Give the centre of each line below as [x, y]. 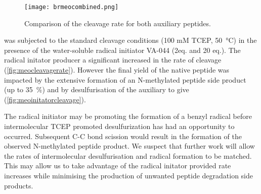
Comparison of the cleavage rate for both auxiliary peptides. [118, 23]
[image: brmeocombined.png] [72, 7]
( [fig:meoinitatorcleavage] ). [45, 99]
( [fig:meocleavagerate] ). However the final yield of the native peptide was [117, 70]
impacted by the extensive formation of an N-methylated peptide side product [125, 79]
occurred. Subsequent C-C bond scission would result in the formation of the [123, 136]
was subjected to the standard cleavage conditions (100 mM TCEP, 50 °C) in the [130, 40]
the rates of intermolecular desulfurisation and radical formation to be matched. [128, 155]
